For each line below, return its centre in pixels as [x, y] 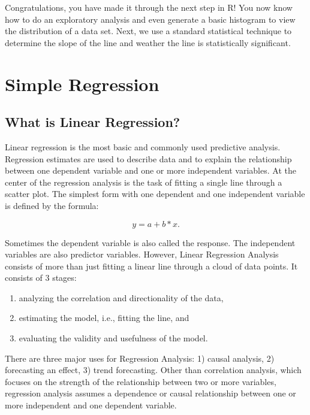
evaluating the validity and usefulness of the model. [113, 338]
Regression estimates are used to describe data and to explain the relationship [148, 158]
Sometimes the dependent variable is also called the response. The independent [150, 242]
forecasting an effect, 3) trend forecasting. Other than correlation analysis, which [153, 370]
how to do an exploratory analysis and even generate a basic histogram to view [150, 19]
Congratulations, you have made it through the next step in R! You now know [149, 7]
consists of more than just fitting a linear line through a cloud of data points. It [151, 266]
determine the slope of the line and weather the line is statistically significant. [148, 42]
